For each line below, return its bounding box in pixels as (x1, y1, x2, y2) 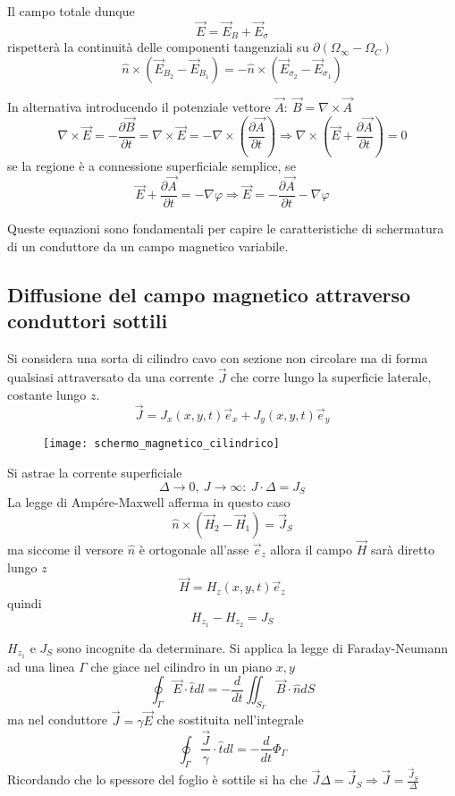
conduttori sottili (7, 306, 168, 334)
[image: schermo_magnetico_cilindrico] (43, 437, 280, 451)
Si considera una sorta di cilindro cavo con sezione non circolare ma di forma (7, 348, 428, 367)
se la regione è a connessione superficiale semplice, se (7, 157, 296, 175)
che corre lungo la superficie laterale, (231, 368, 432, 386)
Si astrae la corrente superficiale (7, 463, 182, 482)
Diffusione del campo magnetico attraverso (7, 280, 411, 308)
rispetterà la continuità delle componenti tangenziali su (7, 38, 309, 56)
